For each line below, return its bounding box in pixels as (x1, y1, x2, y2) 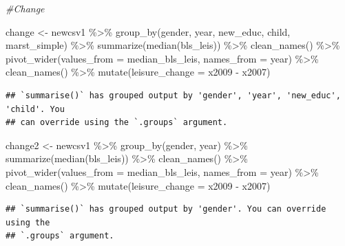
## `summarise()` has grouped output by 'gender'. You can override (6, 204, 326, 214)
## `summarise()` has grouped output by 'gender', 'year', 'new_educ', (6, 90, 341, 100)
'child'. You (6, 104, 65, 114)
